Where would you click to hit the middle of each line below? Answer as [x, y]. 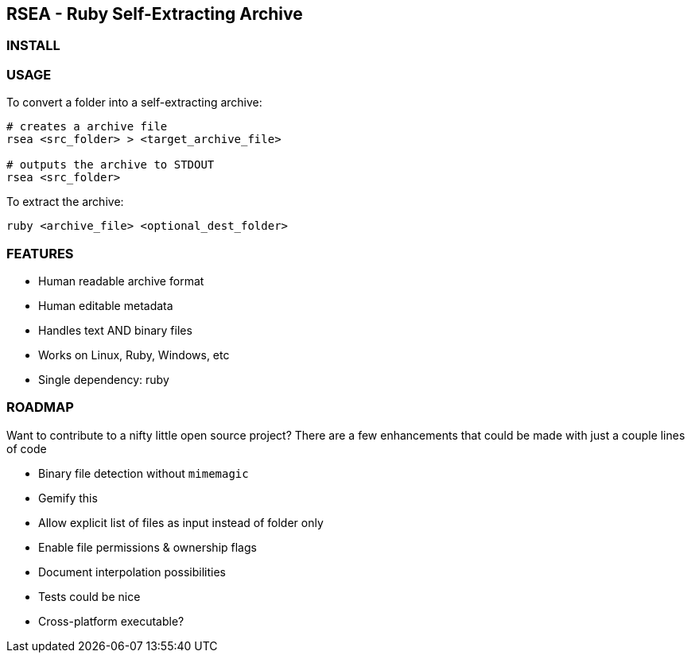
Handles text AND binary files [115, 330]
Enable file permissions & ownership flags [148, 547]
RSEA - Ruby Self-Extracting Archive [155, 14]
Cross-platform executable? [111, 621]
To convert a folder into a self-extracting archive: [134, 103]
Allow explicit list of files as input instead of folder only [181, 522]
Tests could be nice [89, 596]
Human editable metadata [106, 305]
